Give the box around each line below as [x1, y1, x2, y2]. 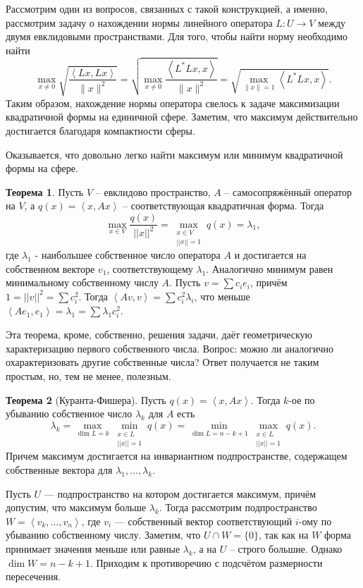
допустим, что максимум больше [6, 500, 147, 515]
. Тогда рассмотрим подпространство [159, 500, 317, 515]
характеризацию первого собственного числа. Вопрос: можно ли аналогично [6, 341, 333, 355]
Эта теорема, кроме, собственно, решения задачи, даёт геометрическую [6, 327, 313, 342]
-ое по [288, 392, 315, 407]
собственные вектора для [6, 463, 113, 477]
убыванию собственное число [6, 406, 133, 421]
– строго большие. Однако [229, 541, 343, 556]
